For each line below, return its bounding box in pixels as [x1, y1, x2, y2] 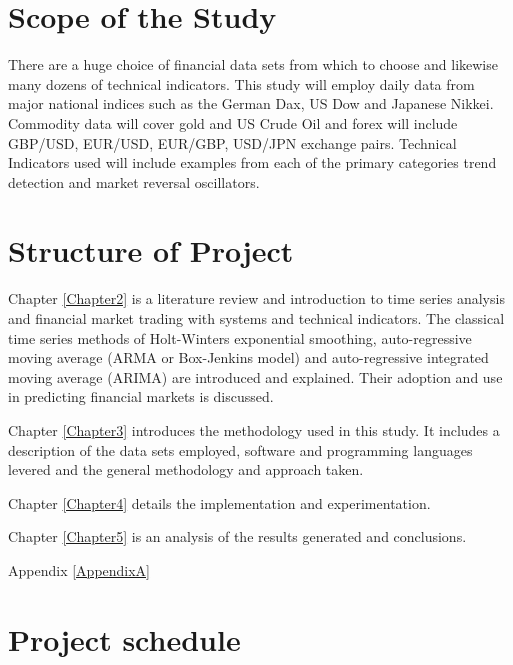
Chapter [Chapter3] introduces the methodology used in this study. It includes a [8, 419, 500, 440]
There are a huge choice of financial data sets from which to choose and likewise [8, 54, 498, 75]
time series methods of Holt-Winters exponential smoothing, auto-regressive [8, 327, 472, 348]
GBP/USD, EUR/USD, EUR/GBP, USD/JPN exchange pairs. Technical [8, 132, 457, 153]
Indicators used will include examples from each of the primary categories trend [8, 152, 497, 173]
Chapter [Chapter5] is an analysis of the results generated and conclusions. [8, 526, 467, 547]
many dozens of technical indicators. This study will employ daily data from [8, 73, 475, 94]
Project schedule [8, 618, 241, 659]
